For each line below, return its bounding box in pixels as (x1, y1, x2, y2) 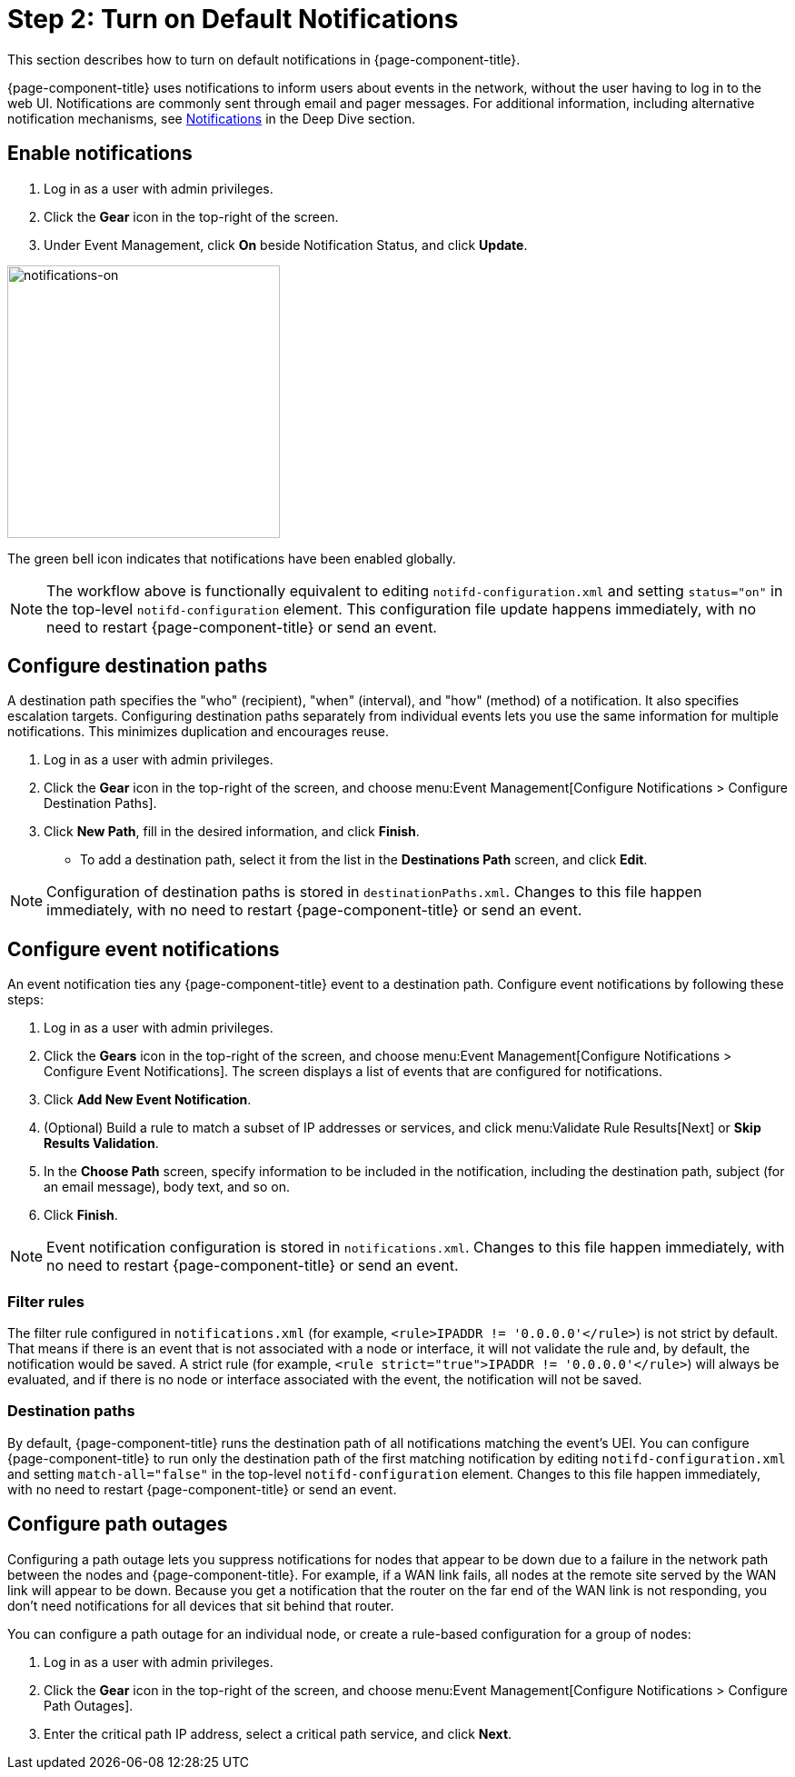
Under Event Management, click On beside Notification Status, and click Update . (44, 236, 528, 253)
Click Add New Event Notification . (44, 1092, 252, 1108)
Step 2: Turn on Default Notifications (7, 4, 459, 35)
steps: (7, 992, 44, 1008)
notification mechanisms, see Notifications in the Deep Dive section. (7, 110, 416, 126)
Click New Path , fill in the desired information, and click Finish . (44, 824, 420, 840)
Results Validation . (44, 1135, 159, 1152)
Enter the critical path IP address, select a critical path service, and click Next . (44, 1725, 512, 1742)
